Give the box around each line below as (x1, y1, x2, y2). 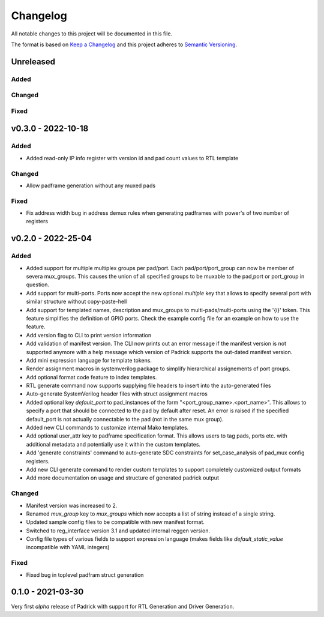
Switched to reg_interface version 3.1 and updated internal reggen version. (26, 527, 211, 534)
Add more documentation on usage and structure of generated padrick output (26, 474, 219, 481)
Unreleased (11, 56, 56, 67)
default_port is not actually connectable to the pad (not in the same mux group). (26, 415, 224, 423)
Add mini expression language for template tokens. (26, 357, 152, 364)
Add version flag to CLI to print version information (26, 331, 152, 339)
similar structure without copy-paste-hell (26, 298, 127, 305)
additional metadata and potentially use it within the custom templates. (26, 441, 201, 448)
